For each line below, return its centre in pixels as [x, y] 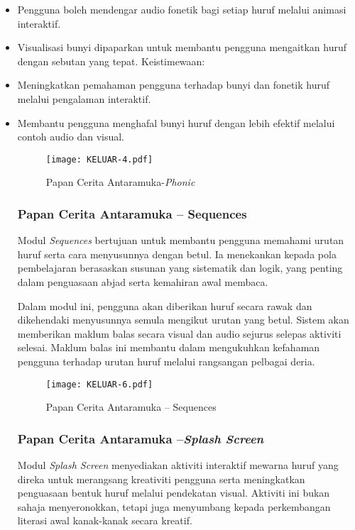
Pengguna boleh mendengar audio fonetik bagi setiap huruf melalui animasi [182, 9]
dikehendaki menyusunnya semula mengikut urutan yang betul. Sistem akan [183, 320]
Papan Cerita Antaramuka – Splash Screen [141, 438]
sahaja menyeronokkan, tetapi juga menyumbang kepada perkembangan [174, 506]
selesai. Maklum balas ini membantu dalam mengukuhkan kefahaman [169, 347]
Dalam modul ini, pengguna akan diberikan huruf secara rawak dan [165, 305]
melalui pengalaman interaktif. [84, 98]
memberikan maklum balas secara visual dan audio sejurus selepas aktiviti [179, 333]
